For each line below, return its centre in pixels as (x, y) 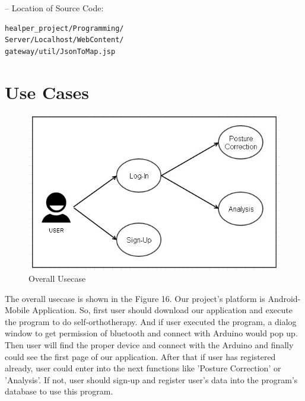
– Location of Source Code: (54, 8)
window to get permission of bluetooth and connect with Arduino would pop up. (151, 333)
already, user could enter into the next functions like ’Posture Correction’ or (143, 368)
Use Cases (47, 92)
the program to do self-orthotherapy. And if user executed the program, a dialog (151, 321)
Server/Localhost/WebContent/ (64, 40)
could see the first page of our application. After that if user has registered (140, 356)
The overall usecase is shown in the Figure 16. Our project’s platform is (135, 298)
